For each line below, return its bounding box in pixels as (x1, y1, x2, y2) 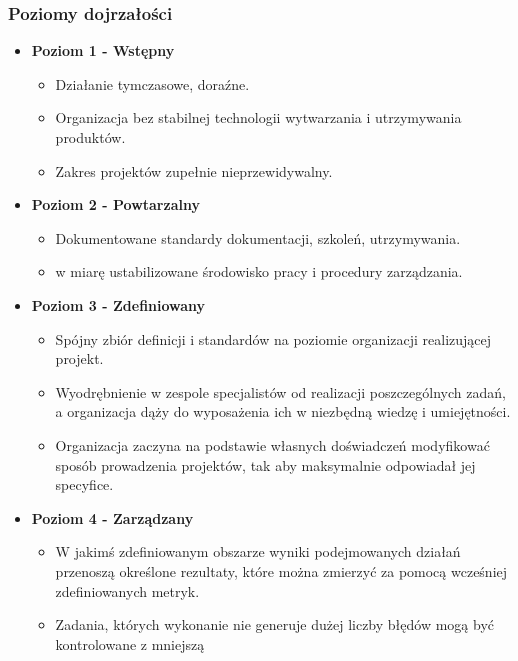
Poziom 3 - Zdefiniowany (31, 294, 206, 315)
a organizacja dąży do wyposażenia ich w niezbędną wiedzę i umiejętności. (55, 401, 511, 422)
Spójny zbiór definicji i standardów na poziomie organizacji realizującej (55, 328, 492, 349)
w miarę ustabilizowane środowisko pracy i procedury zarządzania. (55, 261, 463, 282)
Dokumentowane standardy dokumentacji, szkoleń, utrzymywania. (55, 227, 461, 248)
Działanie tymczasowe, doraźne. (55, 73, 250, 94)
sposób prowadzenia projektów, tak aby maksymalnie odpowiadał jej (55, 454, 476, 475)
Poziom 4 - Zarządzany (31, 507, 194, 528)
